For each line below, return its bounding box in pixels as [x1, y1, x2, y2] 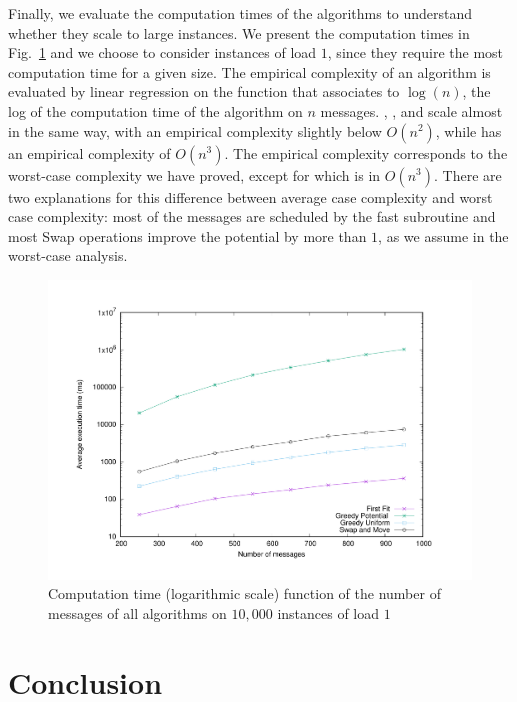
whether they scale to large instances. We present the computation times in [8, 22, 470, 43]
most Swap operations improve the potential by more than [8, 225, 367, 246]
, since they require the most [327, 42, 504, 63]
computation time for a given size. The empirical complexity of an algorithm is [8, 61, 491, 82]
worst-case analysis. [8, 245, 128, 266]
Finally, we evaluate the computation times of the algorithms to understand [8, 3, 473, 23]
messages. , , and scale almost [320, 100, 503, 121]
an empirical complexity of [8, 142, 171, 163]
